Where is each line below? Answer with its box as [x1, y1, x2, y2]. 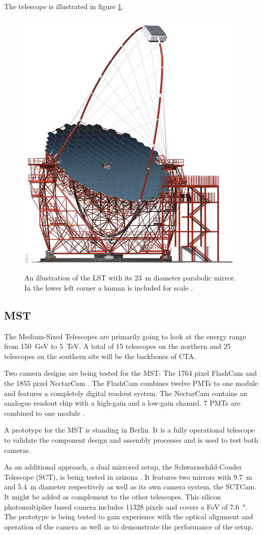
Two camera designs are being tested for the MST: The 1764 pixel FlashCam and [4, 368, 257, 378]
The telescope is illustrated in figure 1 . [4, 1, 124, 11]
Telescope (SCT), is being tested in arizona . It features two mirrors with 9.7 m [4, 471, 252, 482]
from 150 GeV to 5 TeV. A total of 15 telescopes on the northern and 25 [4, 341, 231, 351]
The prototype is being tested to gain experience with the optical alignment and [4, 511, 253, 522]
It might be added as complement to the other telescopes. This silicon [4, 491, 221, 502]
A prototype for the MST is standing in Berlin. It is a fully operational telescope [4, 424, 255, 435]
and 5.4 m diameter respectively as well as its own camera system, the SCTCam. [4, 481, 256, 492]
